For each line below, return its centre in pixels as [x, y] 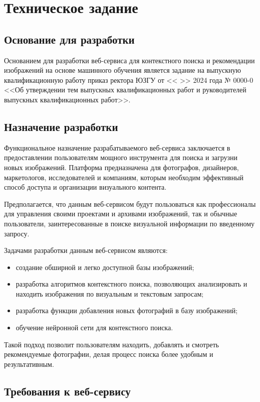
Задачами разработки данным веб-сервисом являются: [86, 250]
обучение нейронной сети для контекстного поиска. [94, 327]
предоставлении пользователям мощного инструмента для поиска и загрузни [121, 157]
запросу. [17, 233]
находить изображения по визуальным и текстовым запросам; [110, 293]
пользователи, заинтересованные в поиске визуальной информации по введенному [129, 223]
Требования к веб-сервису [67, 391]
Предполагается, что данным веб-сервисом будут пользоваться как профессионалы [130, 204]
